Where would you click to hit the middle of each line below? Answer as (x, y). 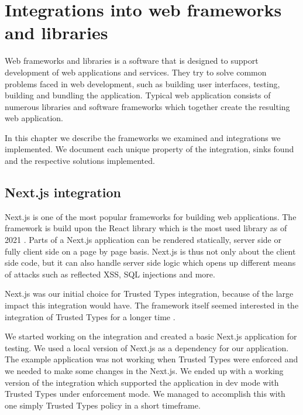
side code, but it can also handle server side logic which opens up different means (150, 263)
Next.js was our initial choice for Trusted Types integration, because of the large (149, 294)
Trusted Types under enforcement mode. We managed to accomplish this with (145, 394)
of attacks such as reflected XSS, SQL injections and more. (110, 274)
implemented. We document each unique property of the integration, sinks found (149, 149)
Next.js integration (63, 192)
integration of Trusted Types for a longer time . (90, 316)
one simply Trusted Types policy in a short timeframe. (103, 405)
